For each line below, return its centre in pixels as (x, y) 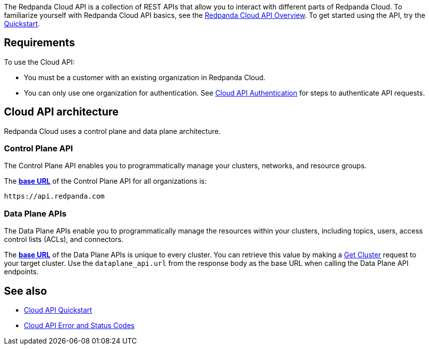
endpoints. (21, 272)
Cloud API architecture (61, 112)
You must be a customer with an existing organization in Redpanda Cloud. (145, 77)
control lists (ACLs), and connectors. (64, 239)
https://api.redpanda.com (54, 196)
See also (26, 291)
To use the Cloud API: (40, 62)
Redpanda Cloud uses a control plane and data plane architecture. (112, 131)
